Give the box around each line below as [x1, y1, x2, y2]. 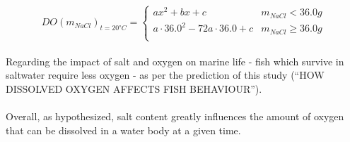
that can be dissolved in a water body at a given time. [6, 122, 241, 137]
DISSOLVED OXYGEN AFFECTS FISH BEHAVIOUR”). [6, 81, 262, 96]
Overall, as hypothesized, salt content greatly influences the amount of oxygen [6, 109, 344, 124]
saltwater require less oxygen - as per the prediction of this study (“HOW [6, 67, 325, 82]
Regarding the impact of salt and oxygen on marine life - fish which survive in [6, 53, 344, 68]
